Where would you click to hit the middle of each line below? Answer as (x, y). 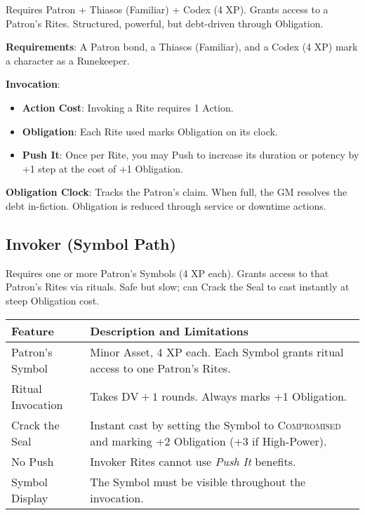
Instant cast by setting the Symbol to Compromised (215, 424)
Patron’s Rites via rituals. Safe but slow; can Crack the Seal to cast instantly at (178, 287)
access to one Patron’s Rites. (160, 368)
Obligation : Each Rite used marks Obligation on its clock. (150, 131)
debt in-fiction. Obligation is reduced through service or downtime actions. (166, 205)
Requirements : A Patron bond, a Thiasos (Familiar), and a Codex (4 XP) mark (182, 47)
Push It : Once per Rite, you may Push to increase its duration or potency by (191, 155)
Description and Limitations (170, 330)
